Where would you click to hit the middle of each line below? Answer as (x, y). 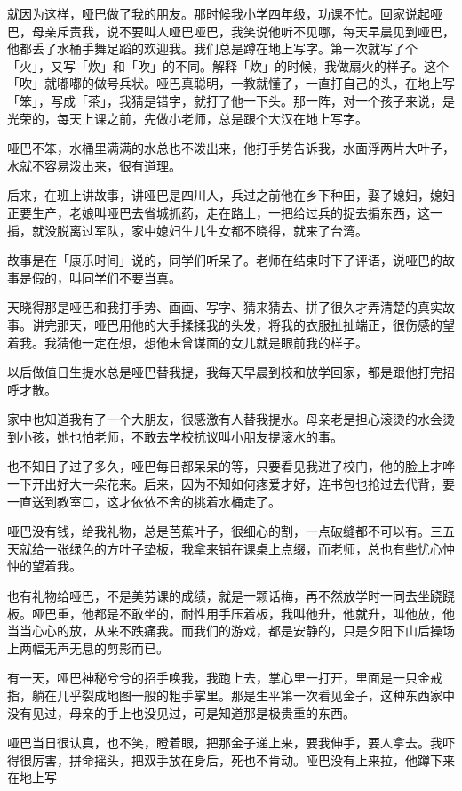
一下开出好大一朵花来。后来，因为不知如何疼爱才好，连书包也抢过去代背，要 (231, 484)
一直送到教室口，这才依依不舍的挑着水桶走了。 (144, 501)
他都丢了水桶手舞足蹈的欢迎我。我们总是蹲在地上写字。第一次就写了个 (212, 48)
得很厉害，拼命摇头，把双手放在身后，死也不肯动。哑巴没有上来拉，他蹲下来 (231, 759)
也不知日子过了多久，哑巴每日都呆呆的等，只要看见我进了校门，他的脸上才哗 (231, 466)
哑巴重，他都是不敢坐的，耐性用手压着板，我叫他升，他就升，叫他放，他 (243, 613)
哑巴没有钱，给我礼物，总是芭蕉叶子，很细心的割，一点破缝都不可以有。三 (225, 531)
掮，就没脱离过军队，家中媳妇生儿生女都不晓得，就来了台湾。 (187, 230)
